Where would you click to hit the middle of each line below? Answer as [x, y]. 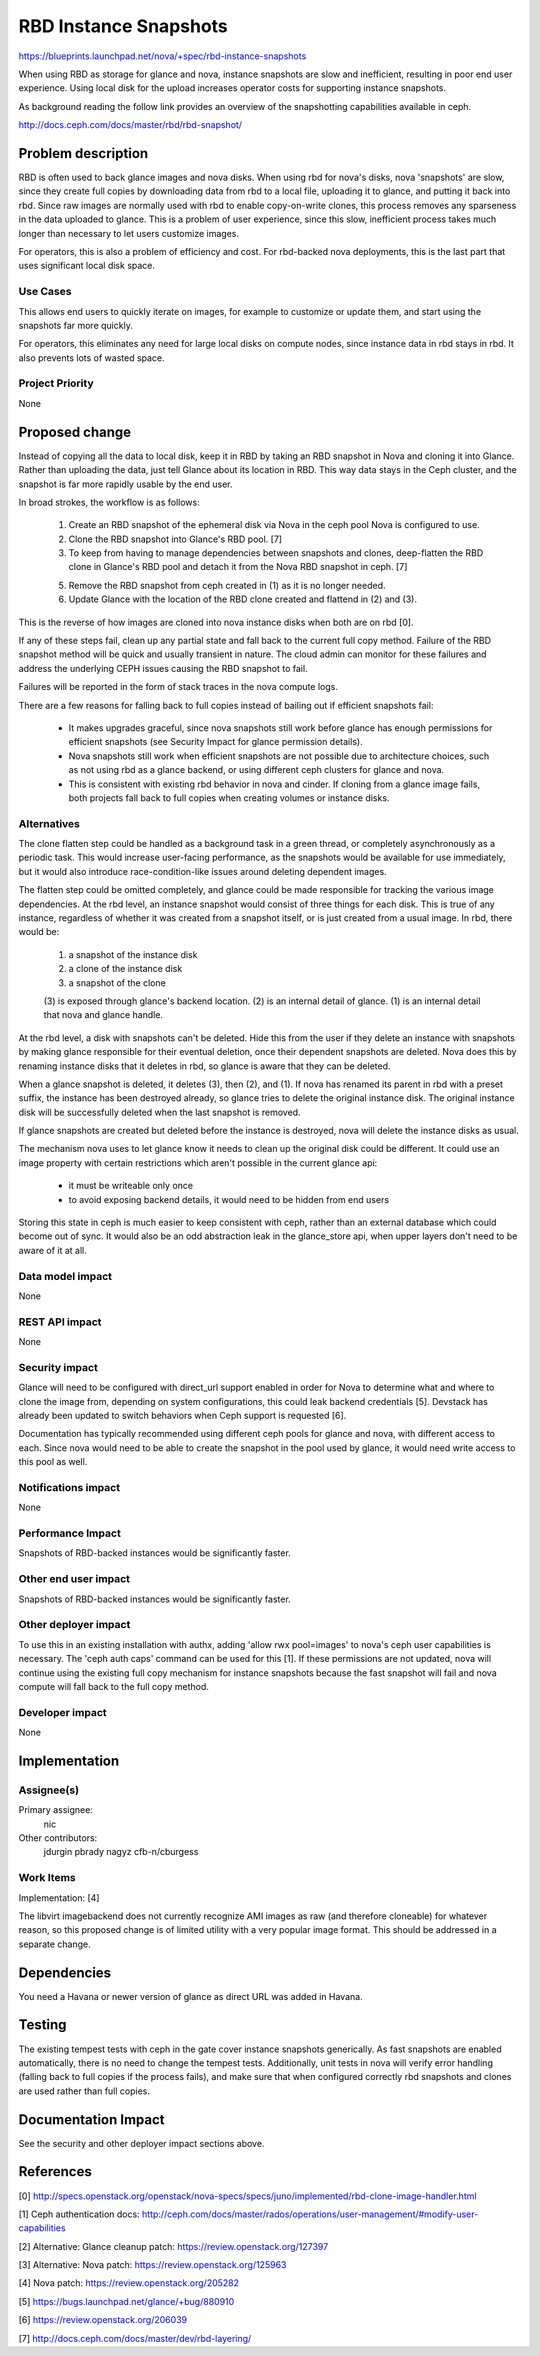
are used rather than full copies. [84, 2091]
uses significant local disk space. [86, 266]
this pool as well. [53, 1462]
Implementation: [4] [59, 1897]
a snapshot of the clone [117, 982]
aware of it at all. [52, 1250]
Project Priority [56, 383]
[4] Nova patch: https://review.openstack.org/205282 [129, 2283]
